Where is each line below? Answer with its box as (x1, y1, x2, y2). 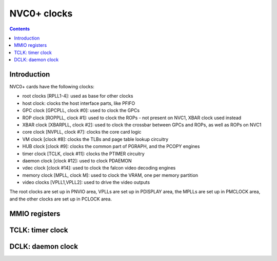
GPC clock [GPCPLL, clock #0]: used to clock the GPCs (22, 107, 140, 114)
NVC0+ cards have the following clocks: (9, 84, 95, 90)
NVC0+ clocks (9, 8, 73, 19)
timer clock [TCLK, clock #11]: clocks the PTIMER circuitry (22, 151, 145, 157)
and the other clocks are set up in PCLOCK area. (9, 196, 112, 202)
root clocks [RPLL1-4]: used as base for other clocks (22, 93, 133, 99)
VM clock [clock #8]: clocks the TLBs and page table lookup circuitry (22, 136, 169, 142)
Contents (9, 26, 30, 32)
